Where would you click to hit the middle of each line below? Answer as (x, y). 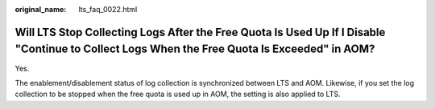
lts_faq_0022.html (108, 9)
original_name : (41, 9)
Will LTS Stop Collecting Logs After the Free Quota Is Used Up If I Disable (200, 32)
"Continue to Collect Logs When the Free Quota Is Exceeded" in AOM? (195, 49)
